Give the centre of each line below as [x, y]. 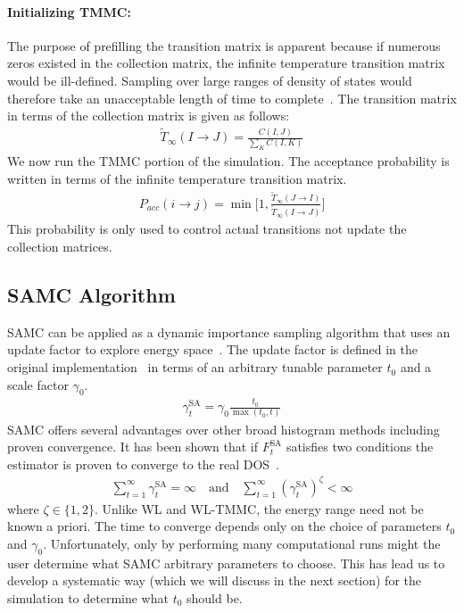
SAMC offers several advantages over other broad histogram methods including [224, 429]
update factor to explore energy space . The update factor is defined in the [212, 349]
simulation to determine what [88, 597]
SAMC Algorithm [91, 295]
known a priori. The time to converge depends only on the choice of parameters [224, 526]
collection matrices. [60, 247]
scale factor [38, 384]
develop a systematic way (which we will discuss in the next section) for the [214, 580]
